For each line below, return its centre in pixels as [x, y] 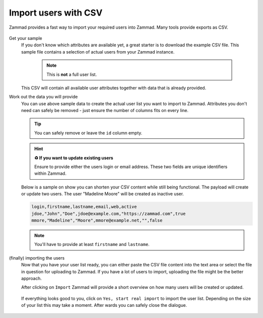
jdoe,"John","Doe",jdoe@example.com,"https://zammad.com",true [109, 214]
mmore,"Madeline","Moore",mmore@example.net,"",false [97, 220]
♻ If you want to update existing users [74, 158]
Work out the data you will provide [43, 97]
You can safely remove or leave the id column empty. [88, 133]
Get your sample [26, 38]
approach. [31, 278]
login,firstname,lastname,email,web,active [84, 207]
